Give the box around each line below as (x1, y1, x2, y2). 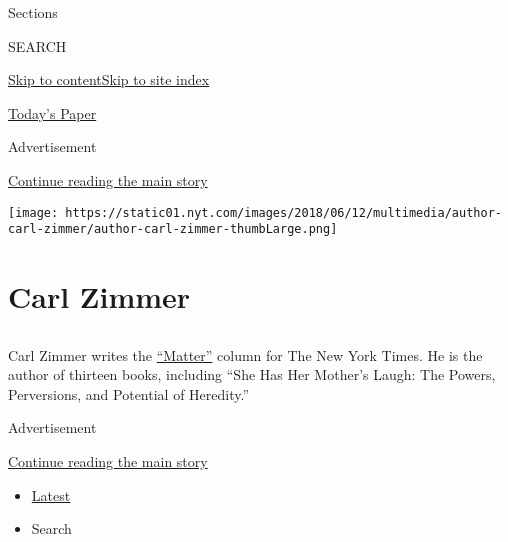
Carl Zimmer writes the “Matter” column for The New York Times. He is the (8, 344, 483, 365)
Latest (31, 484, 71, 505)
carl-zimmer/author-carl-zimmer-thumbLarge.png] (8, 222, 338, 237)
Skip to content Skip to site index (8, 69, 210, 90)
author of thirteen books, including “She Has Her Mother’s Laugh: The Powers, (8, 364, 496, 385)
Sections (8, 2, 58, 22)
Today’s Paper (8, 102, 97, 123)
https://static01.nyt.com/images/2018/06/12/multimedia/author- (65, 205, 502, 220)
